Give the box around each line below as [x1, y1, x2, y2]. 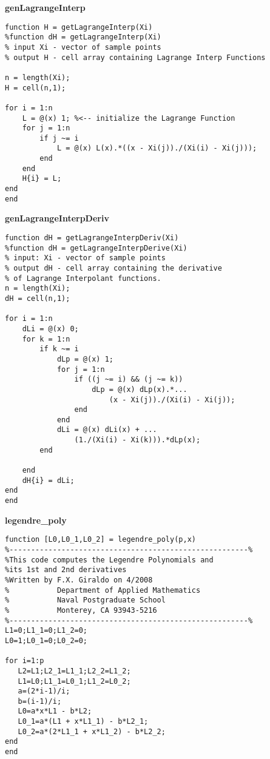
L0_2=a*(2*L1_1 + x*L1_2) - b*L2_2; [18, 727, 166, 736]
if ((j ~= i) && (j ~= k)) [74, 375, 183, 384]
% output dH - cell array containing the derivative [5, 263, 222, 272]
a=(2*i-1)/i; [18, 687, 70, 696]
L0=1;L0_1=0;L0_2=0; [5, 636, 88, 645]
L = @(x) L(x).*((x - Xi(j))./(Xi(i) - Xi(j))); [56, 144, 257, 153]
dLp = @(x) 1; [56, 354, 113, 363]
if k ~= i [39, 345, 79, 354]
